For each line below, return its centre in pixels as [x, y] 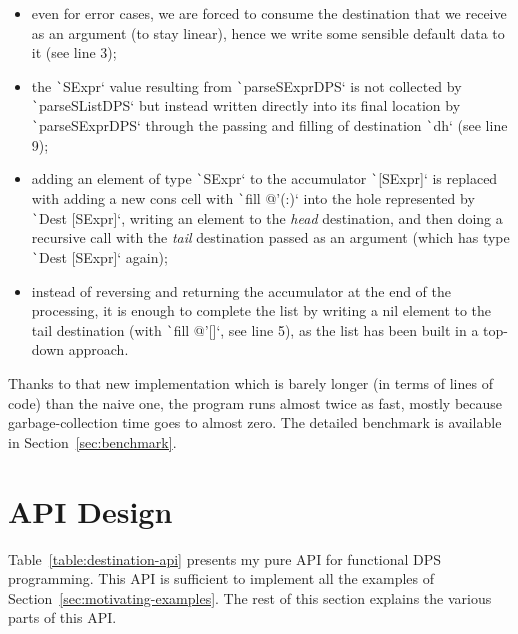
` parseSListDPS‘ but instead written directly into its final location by [246, 105]
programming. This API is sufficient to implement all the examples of [221, 578]
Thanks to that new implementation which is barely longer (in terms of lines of [250, 383]
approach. [98, 349]
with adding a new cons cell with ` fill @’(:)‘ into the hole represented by [253, 198]
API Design [90, 510]
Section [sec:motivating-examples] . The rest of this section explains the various [250, 597]
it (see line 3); [74, 52]
